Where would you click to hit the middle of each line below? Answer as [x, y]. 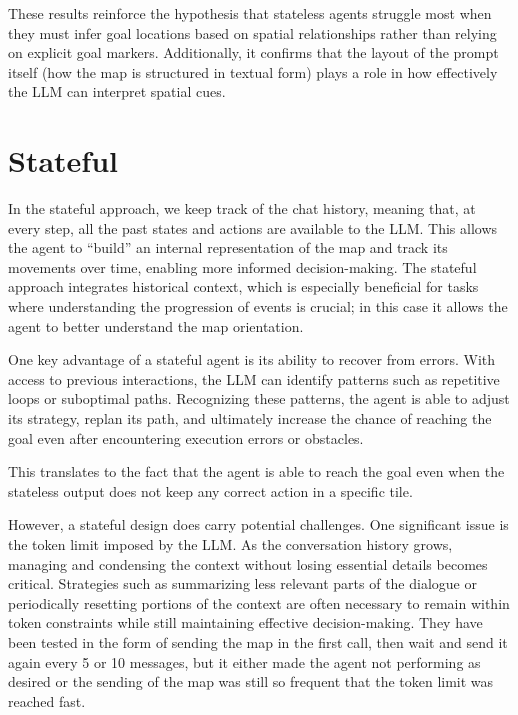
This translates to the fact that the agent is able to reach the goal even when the [256, 471]
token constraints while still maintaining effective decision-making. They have [245, 622]
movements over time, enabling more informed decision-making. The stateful [242, 266]
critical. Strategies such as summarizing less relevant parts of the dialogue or [242, 583]
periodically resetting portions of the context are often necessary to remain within [259, 602]
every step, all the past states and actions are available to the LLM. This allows [253, 227]
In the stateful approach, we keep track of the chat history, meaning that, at [242, 208]
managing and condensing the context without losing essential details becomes [248, 563]
